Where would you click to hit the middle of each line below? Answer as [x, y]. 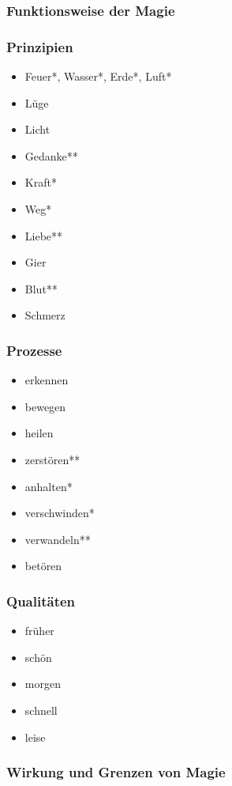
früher [39, 631]
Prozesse [34, 350]
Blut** [41, 288]
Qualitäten [41, 601]
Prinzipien [40, 46]
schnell [41, 710]
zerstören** [52, 459]
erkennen [47, 380]
